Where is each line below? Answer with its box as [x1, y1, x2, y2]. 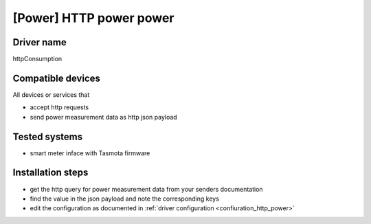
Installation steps [12, 167, 89, 179]
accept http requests [30, 103, 89, 111]
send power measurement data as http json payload [30, 113, 178, 121]
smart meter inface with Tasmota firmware [30, 148, 150, 157]
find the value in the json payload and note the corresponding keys [30, 194, 220, 203]
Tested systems [12, 131, 82, 142]
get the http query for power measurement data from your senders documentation [30, 185, 264, 193]
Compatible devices [12, 72, 101, 84]
